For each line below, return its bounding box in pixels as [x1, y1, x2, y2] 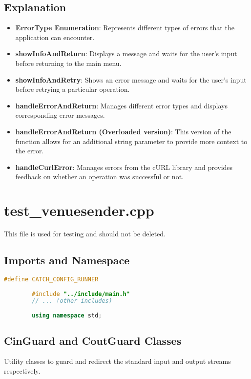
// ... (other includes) [32, 297, 112, 305]
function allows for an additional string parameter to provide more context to [15, 136, 248, 146]
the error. [15, 146, 44, 156]
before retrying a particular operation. [15, 84, 130, 94]
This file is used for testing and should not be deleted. [4, 229, 166, 239]
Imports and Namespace [4, 253, 130, 268]
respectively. [4, 365, 41, 376]
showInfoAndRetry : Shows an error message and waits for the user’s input [15, 74, 247, 84]
